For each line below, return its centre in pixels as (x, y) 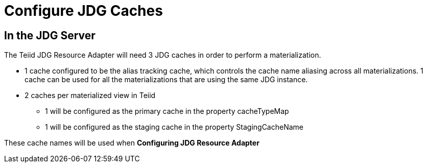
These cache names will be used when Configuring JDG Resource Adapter (132, 143)
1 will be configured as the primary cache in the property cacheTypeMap (167, 111)
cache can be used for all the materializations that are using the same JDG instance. (166, 80)
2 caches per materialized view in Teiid (90, 96)
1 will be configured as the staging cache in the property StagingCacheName (174, 127)
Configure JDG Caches (84, 11)
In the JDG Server (50, 35)
